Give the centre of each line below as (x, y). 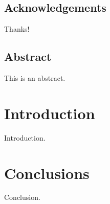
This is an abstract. (35, 78)
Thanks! (17, 29)
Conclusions (47, 173)
